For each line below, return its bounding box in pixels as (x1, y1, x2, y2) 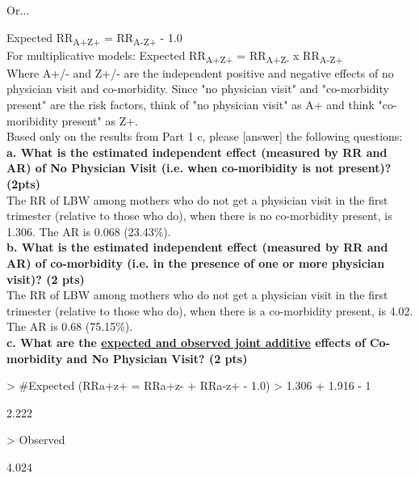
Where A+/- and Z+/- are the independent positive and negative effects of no (6, 64, 394, 81)
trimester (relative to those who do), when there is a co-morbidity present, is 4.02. (6, 302, 413, 319)
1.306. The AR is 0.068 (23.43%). (6, 222, 171, 239)
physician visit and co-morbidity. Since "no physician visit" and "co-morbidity (6, 80, 389, 97)
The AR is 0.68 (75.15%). (6, 318, 133, 335)
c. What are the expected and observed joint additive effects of (6, 333, 366, 350)
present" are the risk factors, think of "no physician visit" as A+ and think (6, 96, 375, 113)
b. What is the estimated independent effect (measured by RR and (6, 239, 388, 256)
